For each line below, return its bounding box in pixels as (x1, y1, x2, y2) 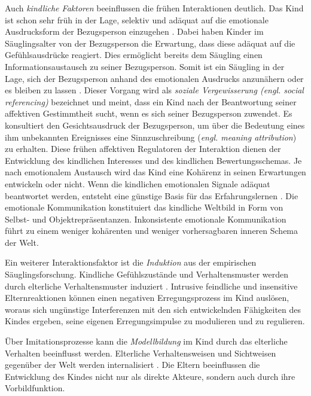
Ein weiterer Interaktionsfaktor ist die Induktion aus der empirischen (5, 256, 257, 269)
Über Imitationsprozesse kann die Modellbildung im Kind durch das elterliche (5, 335, 288, 348)
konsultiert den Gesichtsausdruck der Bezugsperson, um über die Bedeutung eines (5, 118, 305, 131)
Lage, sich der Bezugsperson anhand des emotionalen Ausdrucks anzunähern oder (5, 72, 304, 84)
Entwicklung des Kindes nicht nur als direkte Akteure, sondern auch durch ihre (5, 370, 295, 382)
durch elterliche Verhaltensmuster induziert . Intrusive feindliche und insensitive (5, 279, 298, 292)
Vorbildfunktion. (5, 382, 65, 394)
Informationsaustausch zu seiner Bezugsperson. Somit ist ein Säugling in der (5, 60, 285, 72)
